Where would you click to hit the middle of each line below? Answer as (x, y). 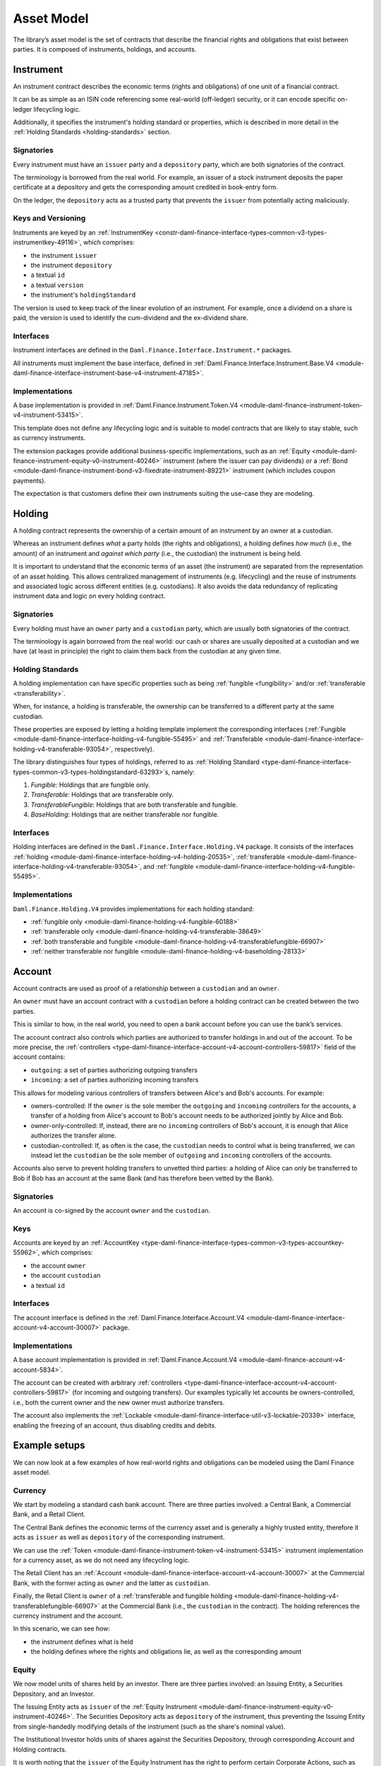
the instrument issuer (64, 255)
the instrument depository (71, 266)
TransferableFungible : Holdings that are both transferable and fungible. (134, 805)
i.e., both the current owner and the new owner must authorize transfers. (119, 1402)
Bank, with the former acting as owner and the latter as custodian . (112, 1583)
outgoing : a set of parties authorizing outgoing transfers (114, 1069)
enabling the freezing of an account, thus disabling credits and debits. (115, 1425)
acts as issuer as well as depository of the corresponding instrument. (119, 1537)
